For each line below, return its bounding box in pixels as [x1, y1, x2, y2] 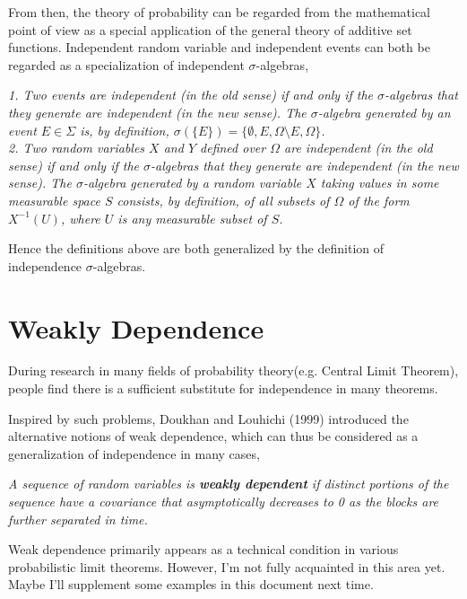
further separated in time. [8, 509, 148, 528]
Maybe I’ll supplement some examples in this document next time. [8, 575, 374, 594]
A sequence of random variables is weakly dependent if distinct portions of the [8, 474, 449, 493]
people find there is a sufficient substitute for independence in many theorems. [8, 379, 438, 398]
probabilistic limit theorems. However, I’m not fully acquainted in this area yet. [8, 557, 445, 576]
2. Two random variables [8, 138, 145, 157]
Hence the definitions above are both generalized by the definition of [8, 239, 385, 258]
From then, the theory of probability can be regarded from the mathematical [8, 3, 431, 21]
